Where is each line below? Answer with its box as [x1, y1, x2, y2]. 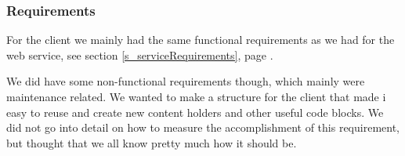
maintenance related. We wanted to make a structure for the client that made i [6, 89, 386, 104]
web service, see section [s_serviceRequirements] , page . [6, 46, 273, 63]
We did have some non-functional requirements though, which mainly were [6, 73, 365, 89]
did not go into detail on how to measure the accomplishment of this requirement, [6, 119, 400, 136]
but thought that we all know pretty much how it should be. [6, 134, 297, 151]
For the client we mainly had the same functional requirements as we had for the [6, 31, 395, 48]
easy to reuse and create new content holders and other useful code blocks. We [6, 103, 384, 120]
